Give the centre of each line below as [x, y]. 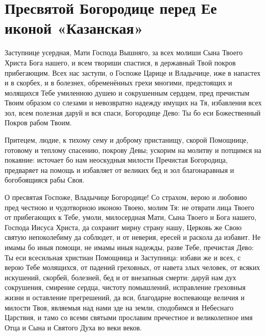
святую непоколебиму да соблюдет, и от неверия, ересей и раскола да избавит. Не [133, 237]
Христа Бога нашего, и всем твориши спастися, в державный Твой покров [120, 62]
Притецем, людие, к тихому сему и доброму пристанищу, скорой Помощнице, [127, 140]
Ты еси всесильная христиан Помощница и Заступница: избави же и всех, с [123, 257]
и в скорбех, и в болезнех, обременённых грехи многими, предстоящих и [118, 83]
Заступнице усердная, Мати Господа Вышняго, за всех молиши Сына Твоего [124, 52]
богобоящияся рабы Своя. [45, 180]
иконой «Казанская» [74, 28]
